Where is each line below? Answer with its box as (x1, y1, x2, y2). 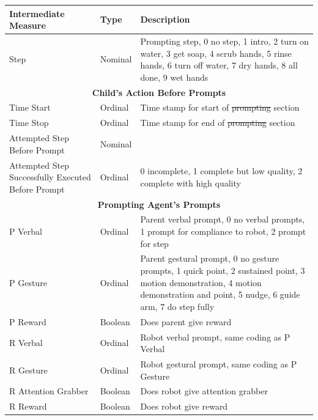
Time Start (9, 101, 51, 114)
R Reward (9, 400, 47, 413)
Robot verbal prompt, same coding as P (140, 330, 290, 343)
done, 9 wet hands (140, 70, 209, 83)
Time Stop (9, 116, 49, 129)
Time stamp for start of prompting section (140, 101, 300, 114)
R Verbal (9, 336, 43, 349)
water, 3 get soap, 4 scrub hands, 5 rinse (140, 46, 292, 59)
